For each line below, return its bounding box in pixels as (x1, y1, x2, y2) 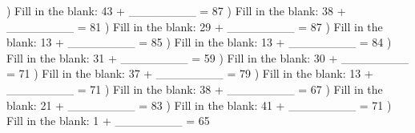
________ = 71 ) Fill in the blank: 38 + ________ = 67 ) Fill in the (6, 80, 383, 97)
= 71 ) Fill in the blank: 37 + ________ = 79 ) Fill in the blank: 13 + (6, 65, 373, 82)
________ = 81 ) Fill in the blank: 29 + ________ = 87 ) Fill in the (6, 18, 383, 34)
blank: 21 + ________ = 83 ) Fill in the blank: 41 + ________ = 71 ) (6, 96, 392, 113)
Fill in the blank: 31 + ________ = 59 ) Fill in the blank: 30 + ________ (6, 49, 409, 66)
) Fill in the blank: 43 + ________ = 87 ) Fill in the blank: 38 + (6, 2, 346, 18)
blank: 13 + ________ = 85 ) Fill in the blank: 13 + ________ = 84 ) (6, 34, 392, 50)
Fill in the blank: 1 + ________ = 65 (6, 112, 210, 129)
